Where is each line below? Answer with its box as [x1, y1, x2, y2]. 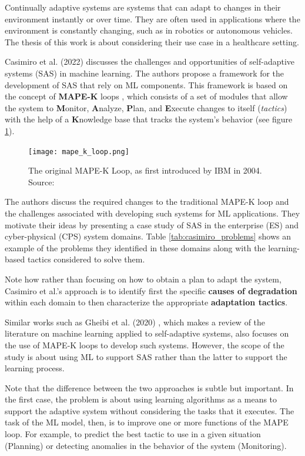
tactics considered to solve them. [27, 253, 145, 265]
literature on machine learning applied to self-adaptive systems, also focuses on [5, 327, 289, 339]
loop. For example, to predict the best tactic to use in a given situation [5, 428, 261, 440]
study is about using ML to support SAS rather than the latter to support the [5, 350, 287, 362]
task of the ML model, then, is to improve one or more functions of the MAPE [5, 416, 289, 428]
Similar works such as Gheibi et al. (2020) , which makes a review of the [5, 315, 266, 328]
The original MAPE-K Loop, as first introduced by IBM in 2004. [28, 164, 262, 177]
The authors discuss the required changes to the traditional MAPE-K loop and [5, 195, 289, 208]
